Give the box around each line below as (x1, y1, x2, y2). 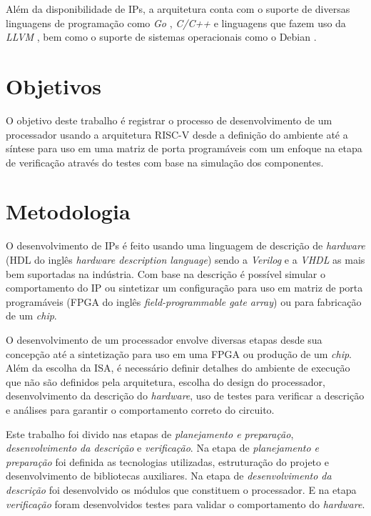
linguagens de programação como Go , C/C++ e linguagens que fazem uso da (6, 15, 346, 30)
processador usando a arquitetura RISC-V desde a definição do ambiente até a (6, 126, 348, 142)
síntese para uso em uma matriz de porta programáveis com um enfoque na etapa (6, 141, 362, 156)
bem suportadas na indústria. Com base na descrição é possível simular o (6, 266, 325, 281)
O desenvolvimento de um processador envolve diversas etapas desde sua (6, 332, 322, 347)
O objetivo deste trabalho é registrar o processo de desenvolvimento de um (6, 112, 332, 127)
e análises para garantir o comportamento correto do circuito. (6, 402, 275, 417)
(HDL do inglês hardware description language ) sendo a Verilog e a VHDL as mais (6, 252, 365, 267)
